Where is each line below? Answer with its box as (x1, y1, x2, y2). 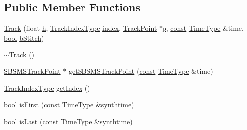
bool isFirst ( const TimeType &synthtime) (4, 99, 134, 110)
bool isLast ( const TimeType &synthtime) (4, 116, 133, 126)
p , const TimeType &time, (162, 23, 244, 33)
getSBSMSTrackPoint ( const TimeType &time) (68, 65, 213, 76)
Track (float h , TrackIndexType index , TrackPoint (4, 23, 157, 33)
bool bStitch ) (4, 32, 44, 43)
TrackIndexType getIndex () (4, 82, 90, 93)
